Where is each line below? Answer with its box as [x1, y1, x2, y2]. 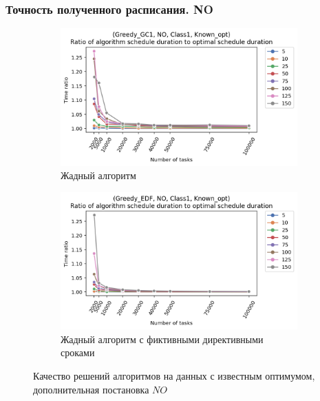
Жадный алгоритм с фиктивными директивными [61, 331, 264, 346]
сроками [61, 345, 95, 360]
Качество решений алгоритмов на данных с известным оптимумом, [33, 369, 315, 383]
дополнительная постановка [33, 382, 149, 396]
